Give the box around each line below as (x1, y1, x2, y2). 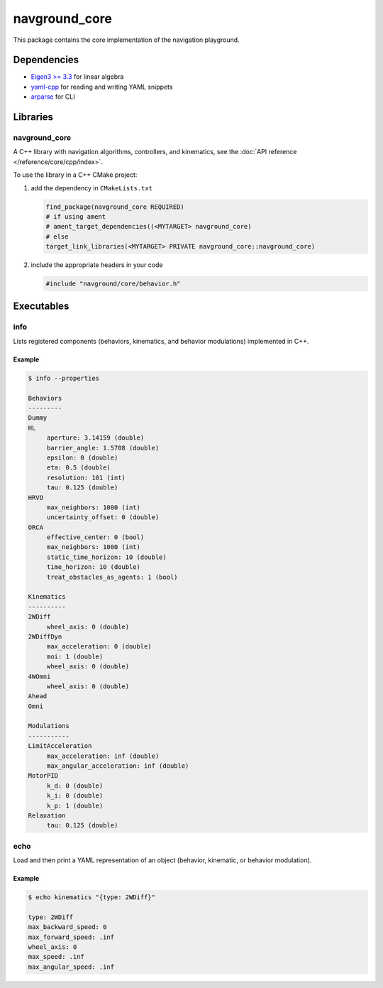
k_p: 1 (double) (46, 801, 104, 810)
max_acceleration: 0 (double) (46, 643, 152, 651)
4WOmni (28, 672, 51, 680)
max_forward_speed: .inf (28, 933, 115, 941)
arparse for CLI (30, 92, 75, 101)
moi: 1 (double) (46, 652, 104, 661)
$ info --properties (28, 374, 99, 382)
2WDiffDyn (28, 632, 62, 641)
